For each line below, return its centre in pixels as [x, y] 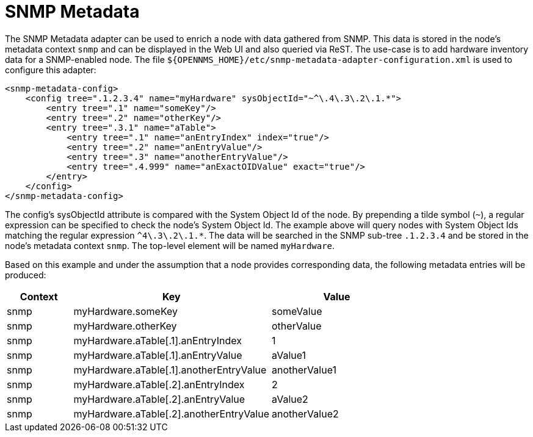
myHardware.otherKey [125, 326]
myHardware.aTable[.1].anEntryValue [158, 355]
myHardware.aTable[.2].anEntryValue [159, 399]
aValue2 [290, 399]
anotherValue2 [305, 414]
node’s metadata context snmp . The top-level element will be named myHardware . [170, 245]
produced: [26, 275]
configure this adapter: [51, 70]
